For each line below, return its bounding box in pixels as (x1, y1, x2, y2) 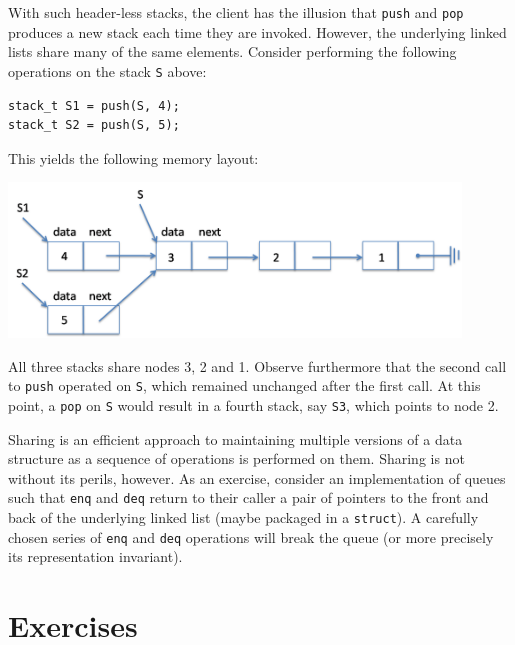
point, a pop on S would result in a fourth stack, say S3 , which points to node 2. (8, 395, 499, 416)
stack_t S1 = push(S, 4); (8, 98, 180, 113)
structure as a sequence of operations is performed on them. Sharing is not (8, 448, 465, 469)
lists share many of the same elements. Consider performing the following (8, 41, 457, 62)
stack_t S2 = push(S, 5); (8, 118, 180, 133)
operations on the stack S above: (8, 60, 207, 81)
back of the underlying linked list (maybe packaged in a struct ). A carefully (8, 507, 479, 528)
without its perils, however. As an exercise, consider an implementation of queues (8, 467, 506, 488)
